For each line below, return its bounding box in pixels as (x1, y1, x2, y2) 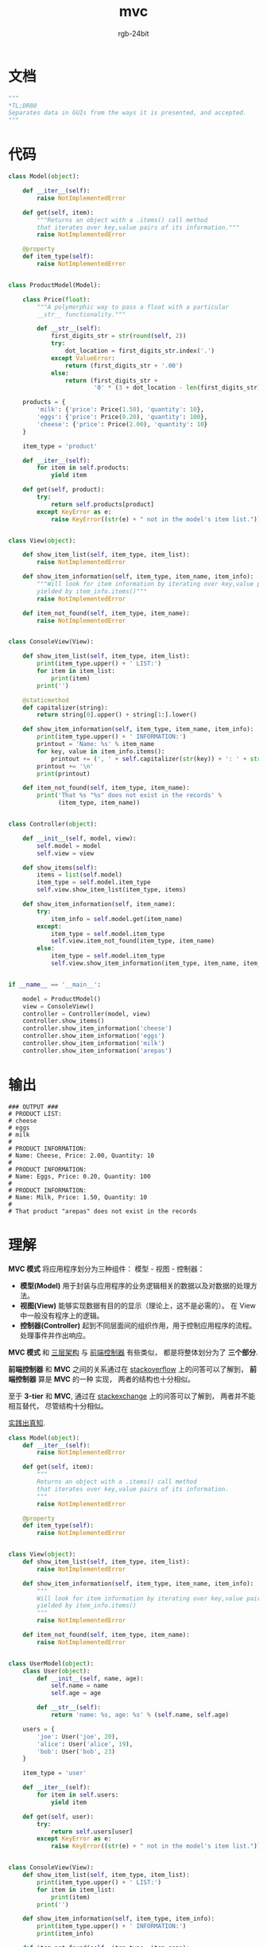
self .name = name (50, 1681, 109, 1690)
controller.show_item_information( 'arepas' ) (22, 1047, 172, 1055)
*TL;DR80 (8, 102, 37, 110)
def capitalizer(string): (22, 703, 109, 712)
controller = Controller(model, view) (22, 1009, 151, 1018)
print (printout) (37, 770, 91, 778)
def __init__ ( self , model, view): (22, 834, 137, 842)
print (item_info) (37, 1930, 94, 1938)
